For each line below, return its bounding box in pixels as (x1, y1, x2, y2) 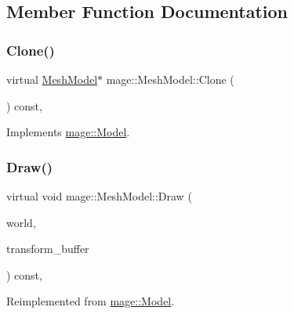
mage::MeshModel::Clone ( (106, 71, 234, 87)
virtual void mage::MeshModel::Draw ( (6, 188, 192, 204)
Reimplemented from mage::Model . (6, 293, 175, 309)
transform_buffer (6, 240, 89, 257)
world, (6, 214, 36, 230)
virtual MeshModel (6, 71, 98, 87)
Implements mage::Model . (6, 124, 130, 140)
